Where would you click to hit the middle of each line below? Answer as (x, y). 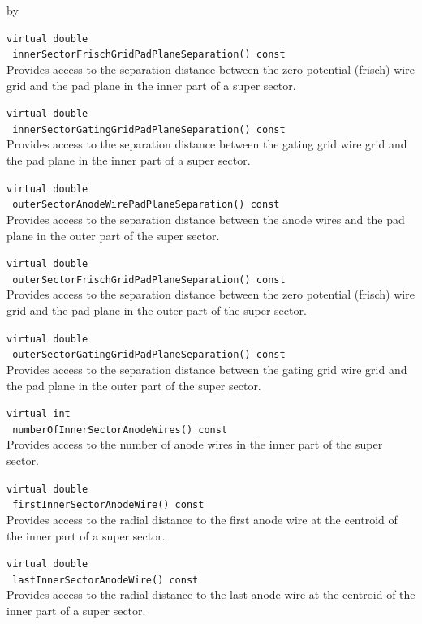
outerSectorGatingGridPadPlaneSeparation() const (149, 355)
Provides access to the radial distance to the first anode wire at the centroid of (202, 519)
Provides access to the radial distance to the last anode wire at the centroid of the (211, 594)
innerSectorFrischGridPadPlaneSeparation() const (149, 55)
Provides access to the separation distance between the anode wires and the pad (206, 219)
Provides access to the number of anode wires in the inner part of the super (195, 444)
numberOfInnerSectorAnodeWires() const (120, 430)
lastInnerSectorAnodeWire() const (105, 580)
